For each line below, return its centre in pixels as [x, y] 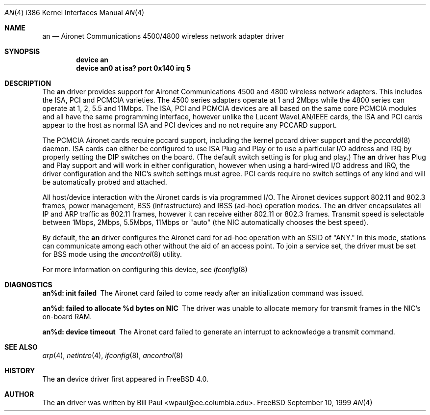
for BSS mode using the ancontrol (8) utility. [112, 254]
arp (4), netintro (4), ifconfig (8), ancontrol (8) [113, 355]
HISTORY [20, 371]
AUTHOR [19, 394]
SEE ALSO [21, 347]
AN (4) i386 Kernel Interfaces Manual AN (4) [75, 13]
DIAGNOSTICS [28, 285]
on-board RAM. [67, 317]
